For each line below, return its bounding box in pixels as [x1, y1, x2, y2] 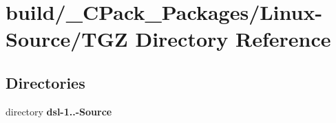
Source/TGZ [6, 25, 128, 53]
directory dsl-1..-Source [6, 104, 112, 118]
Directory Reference [135, 25, 331, 53]
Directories [6, 71, 85, 93]
